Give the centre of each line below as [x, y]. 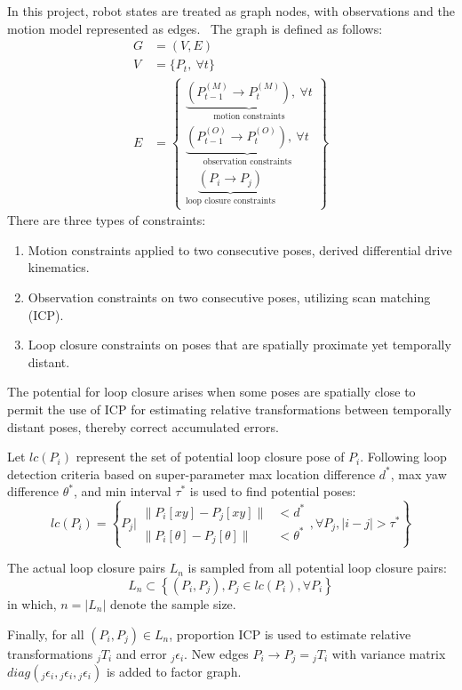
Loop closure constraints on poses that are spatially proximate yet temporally [239, 345]
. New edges [216, 653]
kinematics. [59, 267]
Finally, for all [46, 634]
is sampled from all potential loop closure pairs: [317, 568]
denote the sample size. [173, 603]
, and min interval [122, 491]
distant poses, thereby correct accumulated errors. [143, 426]
